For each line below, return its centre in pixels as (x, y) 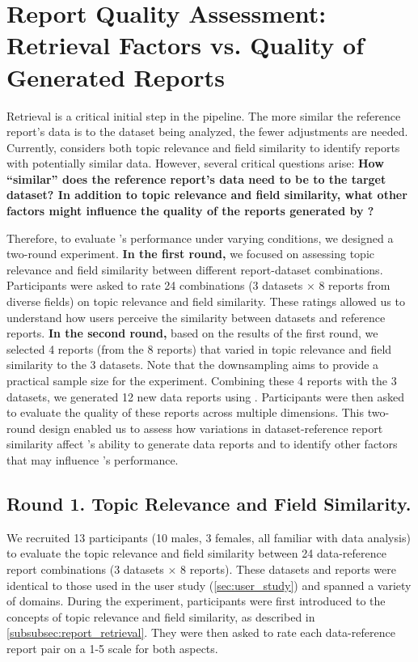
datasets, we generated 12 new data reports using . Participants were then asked (205, 396)
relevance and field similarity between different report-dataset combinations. (195, 269)
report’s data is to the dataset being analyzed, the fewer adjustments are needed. (207, 132)
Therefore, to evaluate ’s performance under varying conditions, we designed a (200, 238)
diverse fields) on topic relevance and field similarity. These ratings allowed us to (206, 301)
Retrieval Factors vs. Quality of (186, 45)
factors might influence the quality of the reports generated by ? (190, 211)
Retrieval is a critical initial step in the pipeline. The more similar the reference (204, 115)
